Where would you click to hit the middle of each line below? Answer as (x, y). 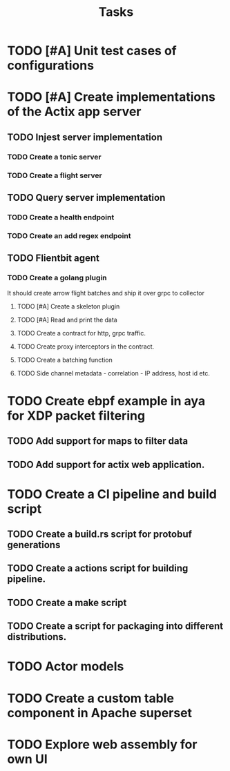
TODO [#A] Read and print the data (67, 320)
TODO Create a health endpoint (61, 217)
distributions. (37, 637)
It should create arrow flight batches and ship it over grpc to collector (106, 293)
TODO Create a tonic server (54, 157)
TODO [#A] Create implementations (112, 97)
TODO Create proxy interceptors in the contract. (85, 347)
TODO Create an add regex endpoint (69, 235)
